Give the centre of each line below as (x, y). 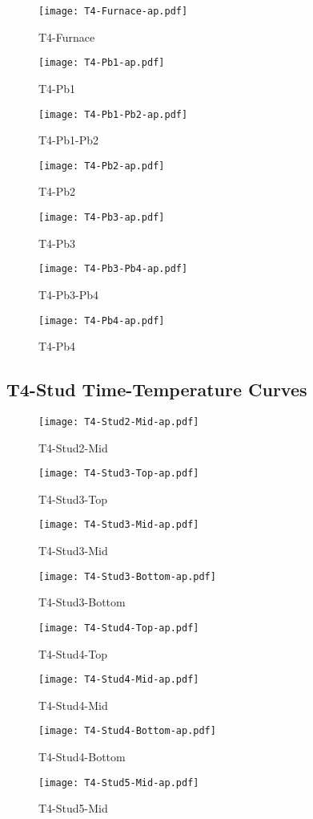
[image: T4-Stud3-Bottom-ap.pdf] (127, 576)
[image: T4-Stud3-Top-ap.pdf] (119, 474)
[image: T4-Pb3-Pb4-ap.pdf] (113, 269)
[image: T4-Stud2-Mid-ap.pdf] (119, 422)
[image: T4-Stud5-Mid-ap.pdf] (119, 783)
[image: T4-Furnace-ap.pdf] (113, 11)
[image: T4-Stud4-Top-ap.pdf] (119, 628)
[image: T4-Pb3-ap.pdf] (102, 217)
